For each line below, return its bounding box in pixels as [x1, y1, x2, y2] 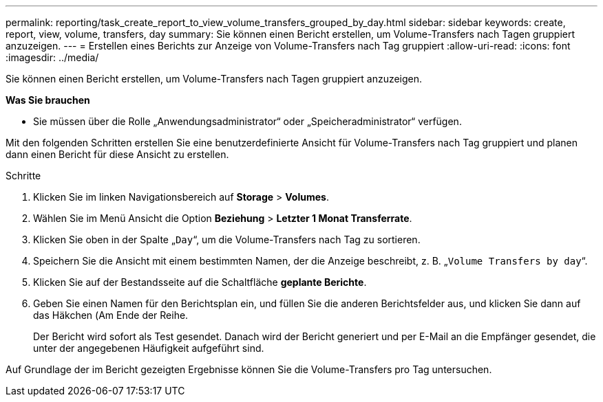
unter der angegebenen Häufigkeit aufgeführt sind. [33, 342, 264, 354]
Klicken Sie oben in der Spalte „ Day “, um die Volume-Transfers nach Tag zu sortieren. [33, 234, 421, 245]
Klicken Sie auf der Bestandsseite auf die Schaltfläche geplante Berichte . [33, 276, 367, 288]
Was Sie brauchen [6, 94, 90, 106]
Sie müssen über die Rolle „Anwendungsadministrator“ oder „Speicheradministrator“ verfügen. [33, 115, 462, 127]
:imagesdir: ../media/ [6, 52, 99, 63]
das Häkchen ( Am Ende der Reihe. [33, 309, 189, 321]
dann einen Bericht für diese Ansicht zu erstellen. [6, 148, 229, 160]
